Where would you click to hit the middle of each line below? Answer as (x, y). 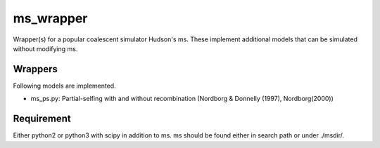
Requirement (42, 119)
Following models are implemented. (64, 86)
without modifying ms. (45, 48)
